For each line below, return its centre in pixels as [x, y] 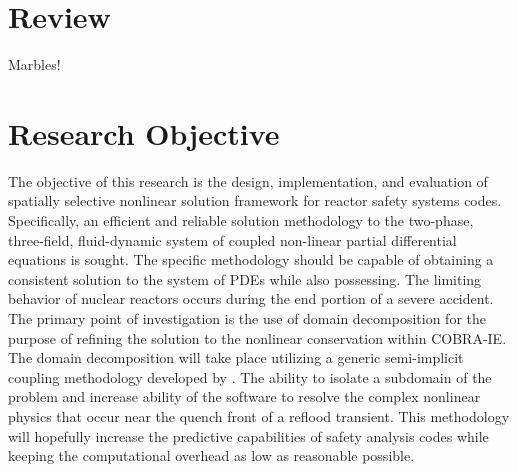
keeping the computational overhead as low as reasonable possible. [211, 455]
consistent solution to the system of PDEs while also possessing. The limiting [245, 278]
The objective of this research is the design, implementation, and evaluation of [248, 180]
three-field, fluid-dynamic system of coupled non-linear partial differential [232, 239]
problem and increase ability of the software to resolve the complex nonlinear [244, 396]
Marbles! [34, 64]
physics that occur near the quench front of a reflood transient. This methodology [259, 415]
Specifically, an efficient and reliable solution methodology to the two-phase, [241, 220]
